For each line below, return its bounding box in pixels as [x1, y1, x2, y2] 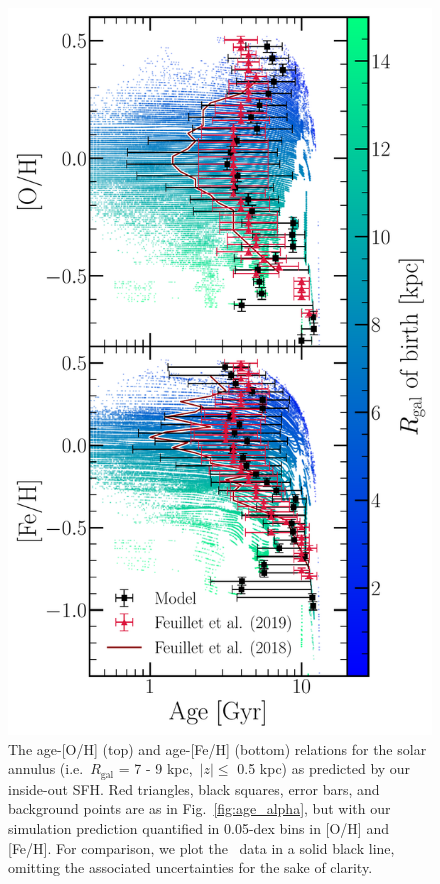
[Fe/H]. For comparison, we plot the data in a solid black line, [8, 837, 395, 858]
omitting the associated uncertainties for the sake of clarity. [8, 857, 373, 878]
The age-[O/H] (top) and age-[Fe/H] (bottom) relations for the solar [8, 738, 427, 759]
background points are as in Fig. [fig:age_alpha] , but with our [8, 798, 391, 819]
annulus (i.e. [8, 758, 84, 779]
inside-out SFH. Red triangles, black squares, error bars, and [8, 778, 380, 799]
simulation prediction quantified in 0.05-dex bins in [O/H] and [8, 818, 389, 839]
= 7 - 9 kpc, [118, 758, 193, 779]
